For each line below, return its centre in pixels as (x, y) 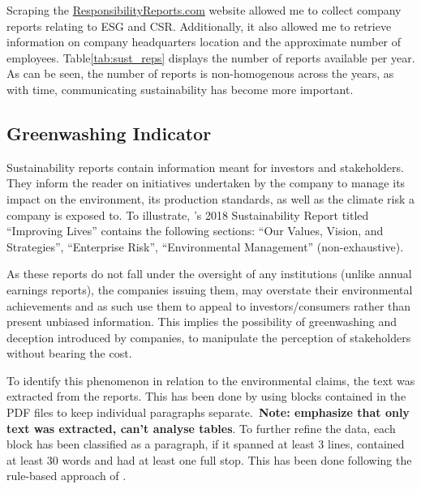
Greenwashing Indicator (109, 133)
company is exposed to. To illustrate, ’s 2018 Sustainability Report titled (188, 214)
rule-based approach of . (67, 476)
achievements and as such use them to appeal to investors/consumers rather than (209, 305)
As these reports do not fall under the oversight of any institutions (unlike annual (209, 274)
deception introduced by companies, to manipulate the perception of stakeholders (209, 337)
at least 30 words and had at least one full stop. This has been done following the (209, 459)
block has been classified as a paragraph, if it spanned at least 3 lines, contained (206, 444)
